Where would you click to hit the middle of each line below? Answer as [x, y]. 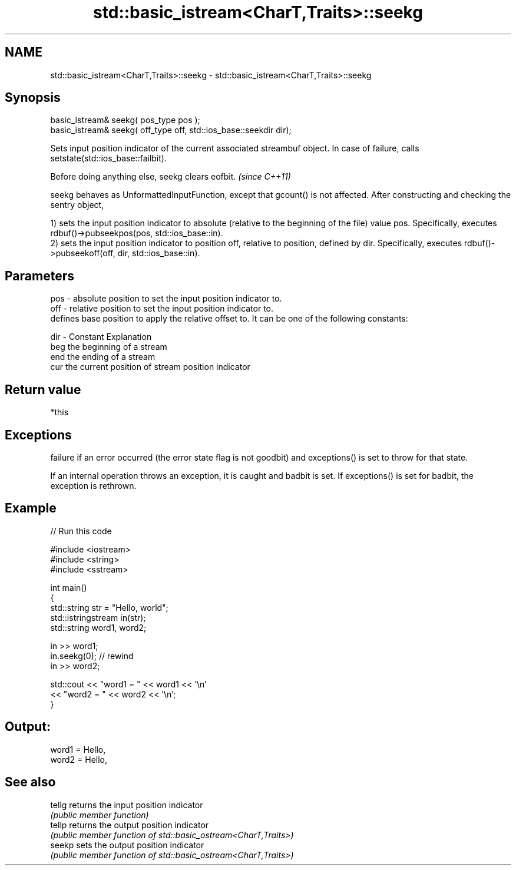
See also [30, 782]
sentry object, [77, 205]
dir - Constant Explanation [101, 337]
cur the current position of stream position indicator [150, 367]
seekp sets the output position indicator [127, 845]
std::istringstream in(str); [98, 617]
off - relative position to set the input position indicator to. [162, 309]
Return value [43, 389]
